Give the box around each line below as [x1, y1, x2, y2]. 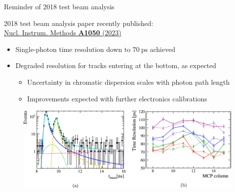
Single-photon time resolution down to [15, 44, 131, 54]
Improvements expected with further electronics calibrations [27, 93, 208, 103]
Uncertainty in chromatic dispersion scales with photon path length [27, 76, 230, 87]
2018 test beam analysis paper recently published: [4, 18, 153, 28]
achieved [150, 44, 175, 54]
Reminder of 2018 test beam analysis [4, 1, 115, 11]
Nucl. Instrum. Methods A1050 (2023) [4, 27, 121, 38]
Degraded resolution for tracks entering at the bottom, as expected [15, 60, 216, 71]
